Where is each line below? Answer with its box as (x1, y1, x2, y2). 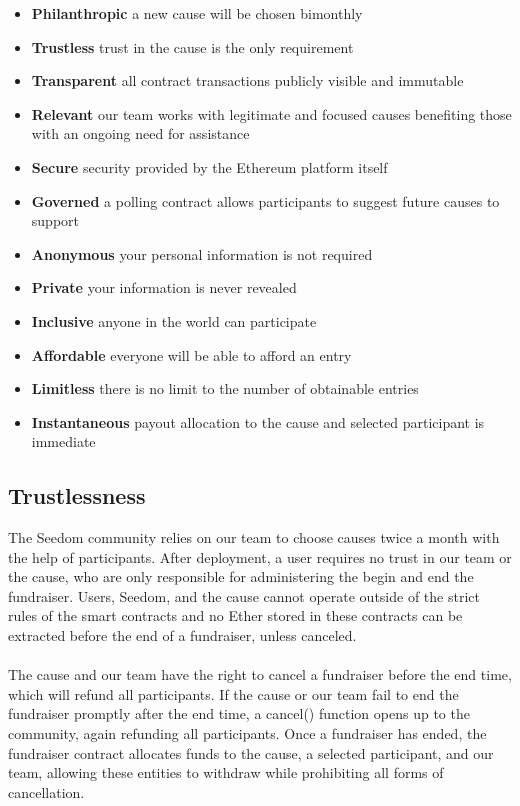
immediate (31, 431, 96, 452)
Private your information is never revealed (31, 277, 297, 298)
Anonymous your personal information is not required (31, 243, 373, 264)
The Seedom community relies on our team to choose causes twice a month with (8, 527, 500, 548)
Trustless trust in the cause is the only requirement (31, 36, 354, 57)
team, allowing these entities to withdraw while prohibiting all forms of (8, 762, 444, 783)
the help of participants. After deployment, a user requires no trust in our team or (8, 546, 512, 567)
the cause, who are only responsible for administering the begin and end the (8, 566, 474, 587)
